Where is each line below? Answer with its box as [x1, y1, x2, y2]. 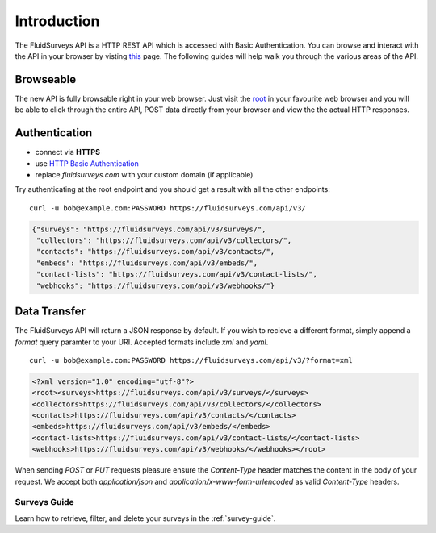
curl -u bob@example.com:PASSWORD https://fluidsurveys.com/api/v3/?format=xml [29, 356, 353, 364]
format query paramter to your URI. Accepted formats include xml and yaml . [15, 337, 269, 347]
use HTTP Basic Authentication [35, 158, 139, 169]
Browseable [15, 73, 77, 86]
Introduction [15, 12, 100, 30]
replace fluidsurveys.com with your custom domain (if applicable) [35, 169, 254, 179]
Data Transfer [15, 305, 86, 319]
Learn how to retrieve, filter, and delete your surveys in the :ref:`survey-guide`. [15, 513, 276, 523]
